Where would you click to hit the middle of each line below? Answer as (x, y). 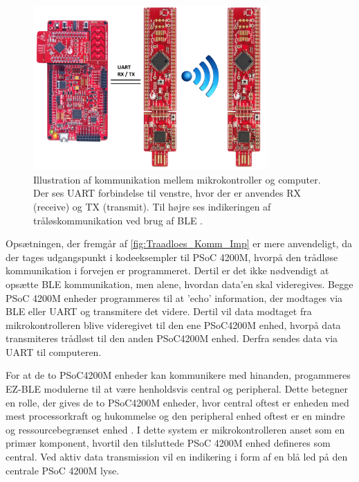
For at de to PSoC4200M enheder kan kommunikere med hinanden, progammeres (178, 375)
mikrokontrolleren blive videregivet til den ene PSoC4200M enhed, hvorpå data (173, 324)
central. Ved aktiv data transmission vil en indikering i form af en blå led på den (177, 457)
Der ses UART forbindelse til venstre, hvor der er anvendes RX (167, 193)
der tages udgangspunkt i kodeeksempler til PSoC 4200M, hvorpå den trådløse (172, 257)
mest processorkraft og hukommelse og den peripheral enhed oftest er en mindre (175, 416)
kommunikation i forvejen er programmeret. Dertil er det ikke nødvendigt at (167, 270)
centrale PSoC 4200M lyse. (63, 470)
